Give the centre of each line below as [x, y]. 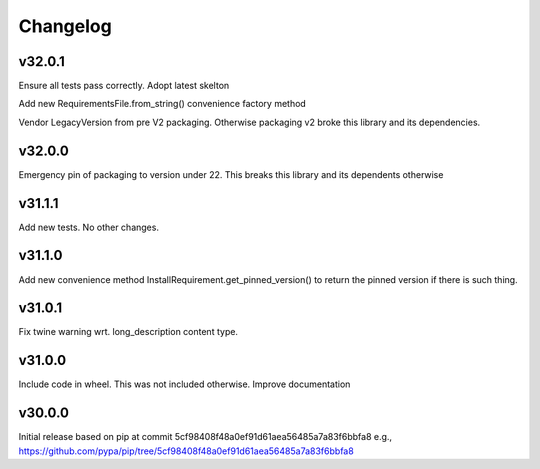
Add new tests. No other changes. [89, 227]
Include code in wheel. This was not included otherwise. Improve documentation [184, 384]
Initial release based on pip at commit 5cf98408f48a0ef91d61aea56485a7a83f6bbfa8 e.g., [205, 437]
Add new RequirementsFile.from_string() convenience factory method [162, 104]
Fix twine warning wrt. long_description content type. [128, 332]
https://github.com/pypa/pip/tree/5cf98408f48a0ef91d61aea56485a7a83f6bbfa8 [186, 451]
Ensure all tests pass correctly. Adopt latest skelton [124, 86]
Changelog [65, 26]
